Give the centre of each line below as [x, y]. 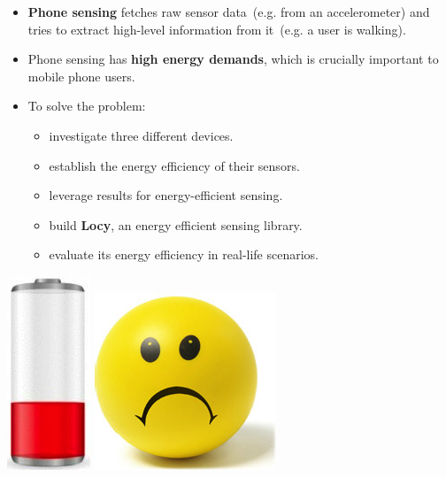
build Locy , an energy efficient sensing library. [176, 224]
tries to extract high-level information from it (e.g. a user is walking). [217, 29]
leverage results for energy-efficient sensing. [166, 195]
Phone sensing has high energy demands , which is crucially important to [233, 59]
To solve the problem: [87, 106]
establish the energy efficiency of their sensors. [174, 165]
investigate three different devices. [141, 135]
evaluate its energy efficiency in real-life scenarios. [184, 254]
